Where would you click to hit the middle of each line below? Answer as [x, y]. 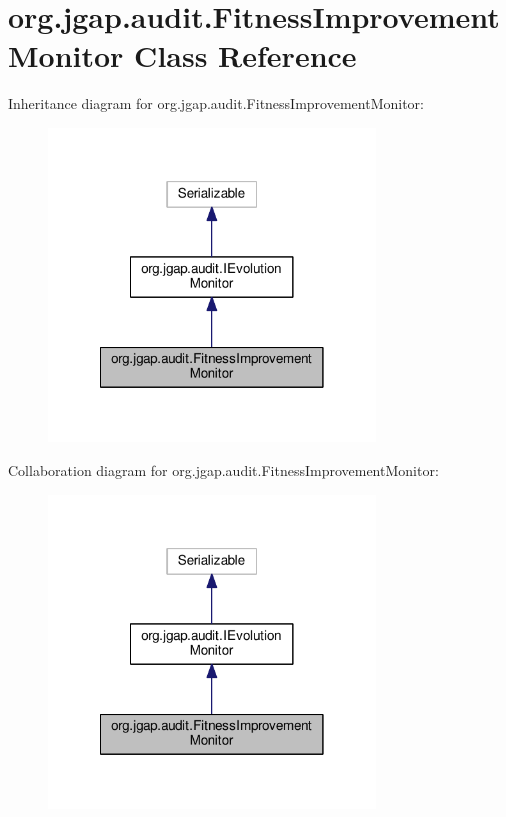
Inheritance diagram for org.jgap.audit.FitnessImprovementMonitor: [216, 103]
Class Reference [245, 55]
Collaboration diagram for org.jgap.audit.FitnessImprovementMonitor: [223, 470]
